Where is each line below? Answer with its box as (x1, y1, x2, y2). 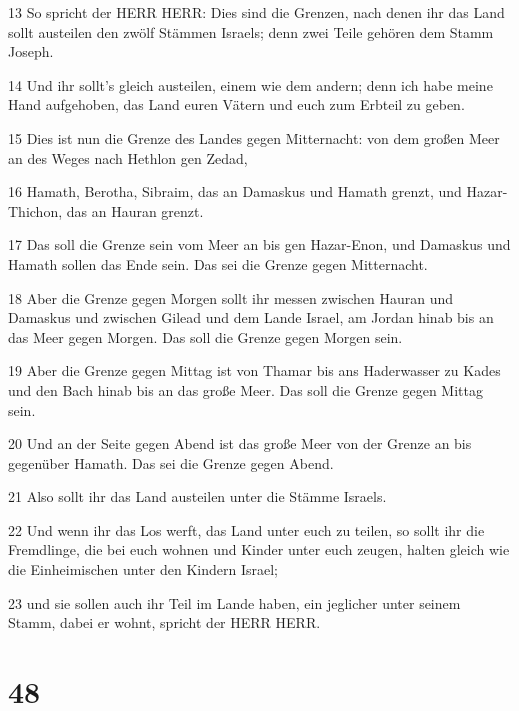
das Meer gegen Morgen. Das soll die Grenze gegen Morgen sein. (8, 326, 403, 347)
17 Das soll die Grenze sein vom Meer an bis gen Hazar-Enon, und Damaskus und (8, 234, 511, 255)
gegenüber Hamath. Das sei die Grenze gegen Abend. (8, 452, 334, 473)
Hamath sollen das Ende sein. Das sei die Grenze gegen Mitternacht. (8, 253, 428, 274)
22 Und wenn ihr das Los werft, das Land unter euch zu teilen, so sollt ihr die (8, 519, 485, 540)
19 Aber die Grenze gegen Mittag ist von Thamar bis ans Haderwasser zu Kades (8, 360, 501, 381)
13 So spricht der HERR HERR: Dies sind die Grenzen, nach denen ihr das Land (8, 2, 505, 22)
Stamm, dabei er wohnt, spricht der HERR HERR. (8, 612, 321, 633)
